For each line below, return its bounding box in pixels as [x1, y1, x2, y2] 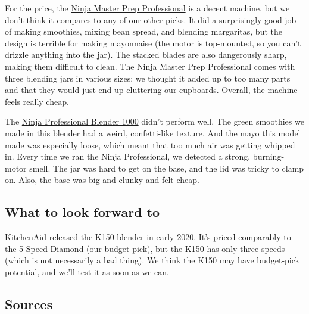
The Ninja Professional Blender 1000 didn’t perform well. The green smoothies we [5, 115, 304, 128]
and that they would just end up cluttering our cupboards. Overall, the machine [5, 83, 298, 96]
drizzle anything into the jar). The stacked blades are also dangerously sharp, [5, 48, 287, 61]
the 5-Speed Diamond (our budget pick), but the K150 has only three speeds [5, 242, 285, 254]
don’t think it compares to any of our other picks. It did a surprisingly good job [5, 13, 296, 26]
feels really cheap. [5, 95, 69, 107]
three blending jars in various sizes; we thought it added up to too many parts [5, 71, 291, 84]
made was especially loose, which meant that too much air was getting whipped [5, 138, 295, 151]
